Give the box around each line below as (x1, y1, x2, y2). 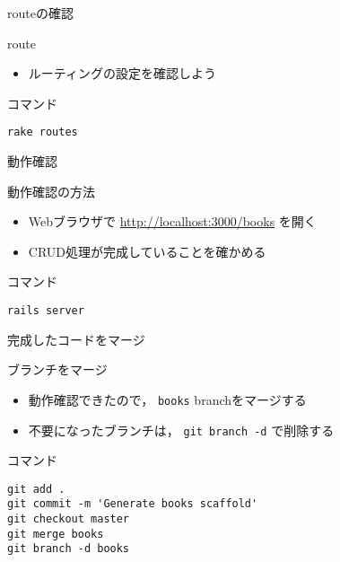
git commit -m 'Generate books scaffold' (7, 497, 258, 511)
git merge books (7, 527, 104, 540)
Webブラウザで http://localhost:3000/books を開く (28, 212, 317, 231)
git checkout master (7, 513, 130, 526)
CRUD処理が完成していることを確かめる (28, 241, 266, 260)
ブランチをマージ (7, 360, 108, 379)
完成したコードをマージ (7, 329, 145, 348)
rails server (7, 304, 84, 317)
